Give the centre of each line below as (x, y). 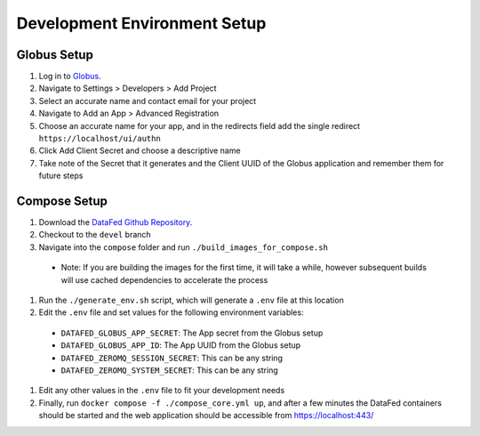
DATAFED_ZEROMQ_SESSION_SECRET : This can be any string (172, 358)
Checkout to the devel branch (95, 235)
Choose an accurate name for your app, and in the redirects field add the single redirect (199, 125)
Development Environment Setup (141, 23)
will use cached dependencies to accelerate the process (164, 279)
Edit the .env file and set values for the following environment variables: (171, 312)
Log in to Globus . (70, 77)
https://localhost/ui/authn (100, 139)
